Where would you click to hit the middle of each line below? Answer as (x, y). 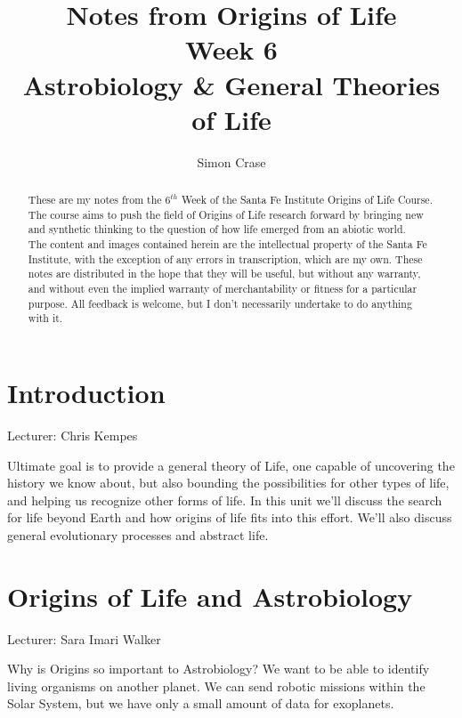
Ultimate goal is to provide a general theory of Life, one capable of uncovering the (231, 465)
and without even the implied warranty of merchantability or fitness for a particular (223, 289)
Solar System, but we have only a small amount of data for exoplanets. (201, 703)
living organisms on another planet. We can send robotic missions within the (216, 686)
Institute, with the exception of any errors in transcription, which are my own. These (225, 258)
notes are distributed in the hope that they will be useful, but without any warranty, (224, 274)
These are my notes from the (95, 200)
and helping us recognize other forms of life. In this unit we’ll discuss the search (225, 500)
